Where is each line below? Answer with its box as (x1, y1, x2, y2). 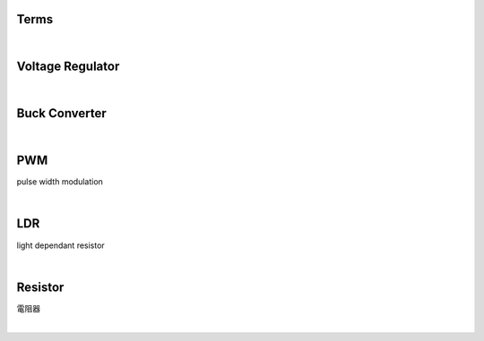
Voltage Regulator (16, 59, 120, 74)
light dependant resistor (16, 240, 105, 251)
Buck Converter (16, 106, 107, 121)
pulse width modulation (16, 176, 103, 187)
